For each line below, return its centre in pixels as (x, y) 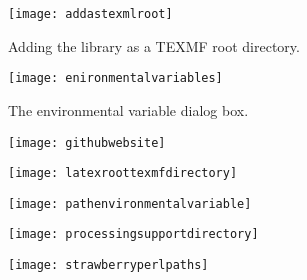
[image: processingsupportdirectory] (133, 234)
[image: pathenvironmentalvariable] (130, 203)
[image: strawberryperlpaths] (108, 265)
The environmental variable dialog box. (128, 109)
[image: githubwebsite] (87, 142)
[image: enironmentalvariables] (115, 78)
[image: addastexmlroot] (90, 14)
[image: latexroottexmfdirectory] (123, 173)
